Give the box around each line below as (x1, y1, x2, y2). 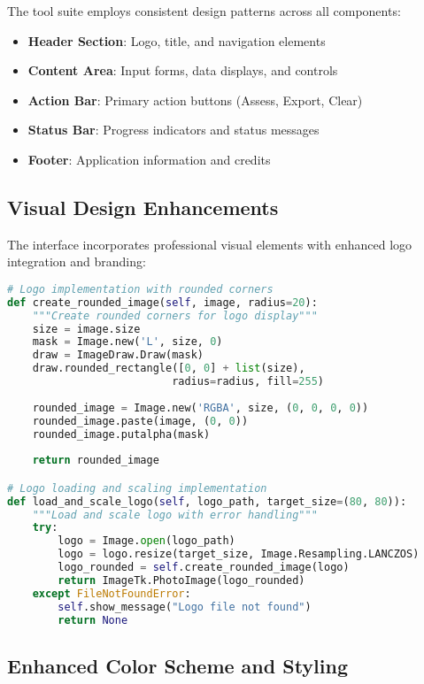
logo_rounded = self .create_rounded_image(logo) (58, 561, 350, 574)
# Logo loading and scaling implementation (7, 481, 267, 495)
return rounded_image (32, 454, 159, 467)
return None (58, 613, 128, 626)
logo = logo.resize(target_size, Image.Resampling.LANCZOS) (58, 548, 420, 561)
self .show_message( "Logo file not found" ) (58, 600, 312, 613)
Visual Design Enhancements (7, 193, 279, 220)
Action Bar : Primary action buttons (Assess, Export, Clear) (27, 90, 363, 109)
